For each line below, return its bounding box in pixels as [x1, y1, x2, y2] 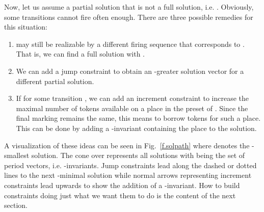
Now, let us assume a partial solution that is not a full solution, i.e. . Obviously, [4, 2, 254, 12]
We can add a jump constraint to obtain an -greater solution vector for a [16, 65, 244, 76]
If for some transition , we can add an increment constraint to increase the [16, 93, 249, 103]
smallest [4, 150, 30, 161]
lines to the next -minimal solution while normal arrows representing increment [4, 170, 252, 180]
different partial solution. [16, 75, 94, 86]
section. [4, 200, 28, 210]
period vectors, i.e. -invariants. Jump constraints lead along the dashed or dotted [4, 160, 257, 170]
